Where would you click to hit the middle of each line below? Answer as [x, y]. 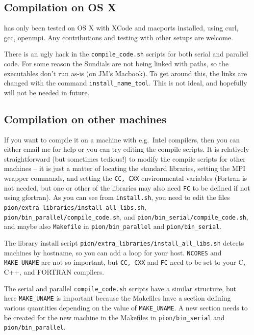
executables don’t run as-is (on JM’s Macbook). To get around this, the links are [126, 73]
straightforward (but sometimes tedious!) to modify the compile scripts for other [125, 158]
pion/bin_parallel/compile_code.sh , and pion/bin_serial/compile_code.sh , [126, 216]
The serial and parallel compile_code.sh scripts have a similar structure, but [120, 288]
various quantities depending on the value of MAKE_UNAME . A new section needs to [126, 307]
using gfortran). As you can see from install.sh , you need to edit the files [117, 197]
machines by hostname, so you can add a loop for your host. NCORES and [113, 252]
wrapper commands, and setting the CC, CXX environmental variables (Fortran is [126, 178]
